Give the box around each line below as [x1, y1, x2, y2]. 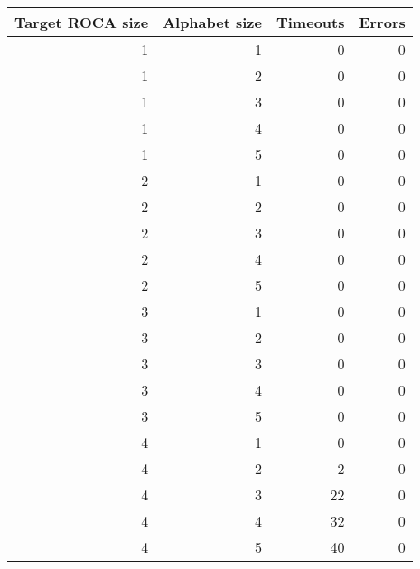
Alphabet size [163, 12, 262, 33]
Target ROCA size [14, 12, 149, 33]
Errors [359, 12, 406, 33]
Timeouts [275, 12, 345, 33]
